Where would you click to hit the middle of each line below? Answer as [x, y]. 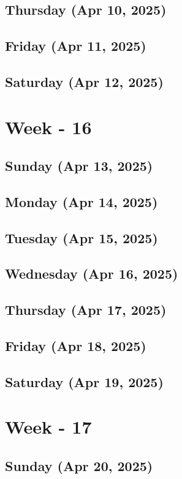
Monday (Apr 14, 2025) [82, 201]
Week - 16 [48, 126]
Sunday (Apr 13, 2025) [79, 166]
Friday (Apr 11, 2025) [76, 46]
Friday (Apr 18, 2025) [76, 346]
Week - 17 [48, 427]
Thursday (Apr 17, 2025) [86, 310]
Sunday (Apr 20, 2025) [79, 465]
